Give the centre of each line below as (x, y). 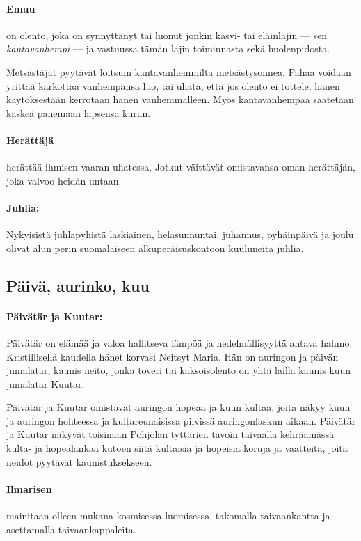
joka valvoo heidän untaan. (64, 180)
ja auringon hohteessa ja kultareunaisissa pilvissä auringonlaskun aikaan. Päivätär (181, 420)
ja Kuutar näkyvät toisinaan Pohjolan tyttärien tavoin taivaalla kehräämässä (170, 434)
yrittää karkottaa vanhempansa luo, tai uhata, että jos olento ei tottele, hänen (173, 85)
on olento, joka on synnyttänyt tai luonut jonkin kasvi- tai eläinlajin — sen (167, 34)
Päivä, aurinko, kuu (78, 285)
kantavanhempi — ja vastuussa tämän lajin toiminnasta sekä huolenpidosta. (168, 48)
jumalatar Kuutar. (46, 383)
